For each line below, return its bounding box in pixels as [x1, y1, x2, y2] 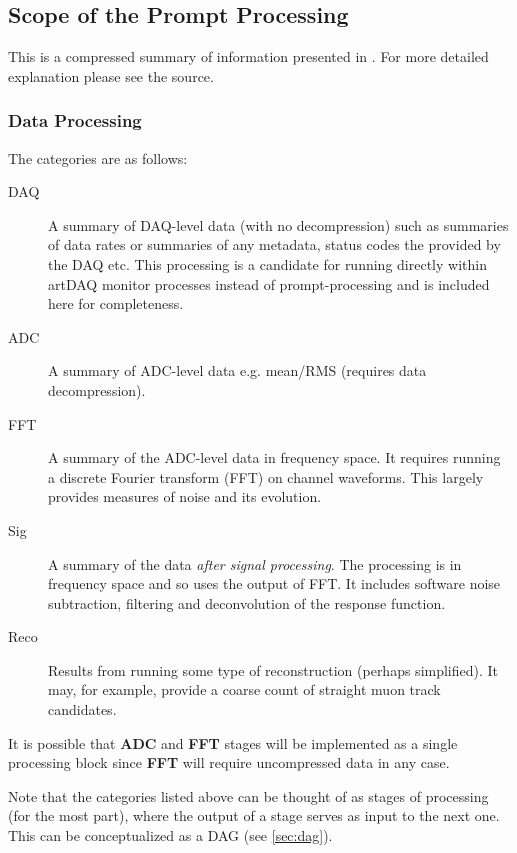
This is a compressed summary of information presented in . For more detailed [8, 46, 489, 67]
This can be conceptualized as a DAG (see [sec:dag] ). [8, 825, 333, 846]
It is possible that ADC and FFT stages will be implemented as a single [8, 732, 458, 753]
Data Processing [8, 108, 142, 133]
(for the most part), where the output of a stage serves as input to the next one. [8, 805, 500, 826]
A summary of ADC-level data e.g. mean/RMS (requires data [48, 360, 427, 381]
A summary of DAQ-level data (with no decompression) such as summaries [48, 214, 509, 235]
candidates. [48, 699, 117, 720]
